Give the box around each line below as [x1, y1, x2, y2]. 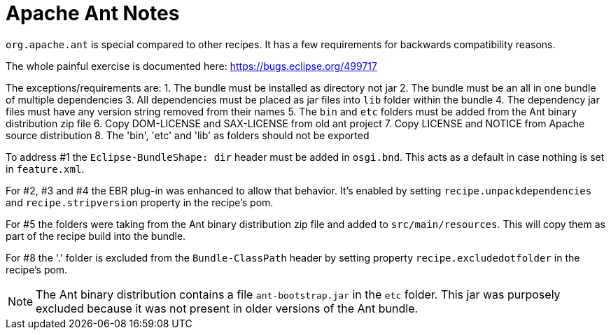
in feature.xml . [6, 162, 85, 175]
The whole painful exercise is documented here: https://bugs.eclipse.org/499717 [6, 59, 377, 72]
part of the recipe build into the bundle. [6, 229, 186, 242]
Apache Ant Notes [6, 1, 180, 25]
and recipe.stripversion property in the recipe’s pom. [6, 196, 274, 208]
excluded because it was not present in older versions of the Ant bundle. [36, 301, 419, 315]
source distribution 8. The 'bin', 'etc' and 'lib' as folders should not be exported [6, 129, 370, 141]
